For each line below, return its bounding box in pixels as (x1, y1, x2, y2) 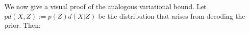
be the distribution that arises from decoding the (98, 11, 245, 21)
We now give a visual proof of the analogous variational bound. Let (4, 1, 207, 11)
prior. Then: (4, 20, 41, 30)
